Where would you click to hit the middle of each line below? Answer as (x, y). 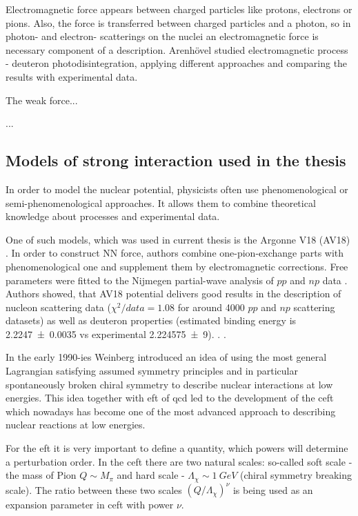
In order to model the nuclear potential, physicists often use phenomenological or (177, 189)
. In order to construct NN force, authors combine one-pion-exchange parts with (175, 253)
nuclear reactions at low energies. (76, 425)
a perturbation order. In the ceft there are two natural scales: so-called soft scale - (179, 461)
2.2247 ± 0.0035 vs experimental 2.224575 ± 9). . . (116, 334)
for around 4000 (211, 307)
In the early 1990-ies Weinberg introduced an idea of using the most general (166, 357)
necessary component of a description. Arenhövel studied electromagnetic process (177, 49)
